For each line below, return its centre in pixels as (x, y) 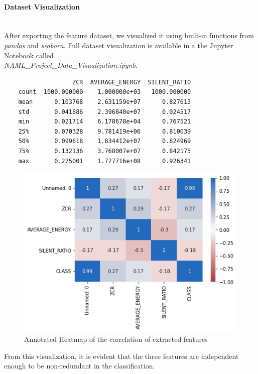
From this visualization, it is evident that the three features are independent (121, 356)
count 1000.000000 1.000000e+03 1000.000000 (105, 92)
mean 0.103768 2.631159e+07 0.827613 (105, 102)
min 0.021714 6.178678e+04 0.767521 (105, 122)
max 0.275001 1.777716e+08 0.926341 (105, 161)
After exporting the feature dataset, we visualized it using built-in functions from (129, 35)
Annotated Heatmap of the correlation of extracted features (116, 339)
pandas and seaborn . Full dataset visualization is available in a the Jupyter (119, 45)
